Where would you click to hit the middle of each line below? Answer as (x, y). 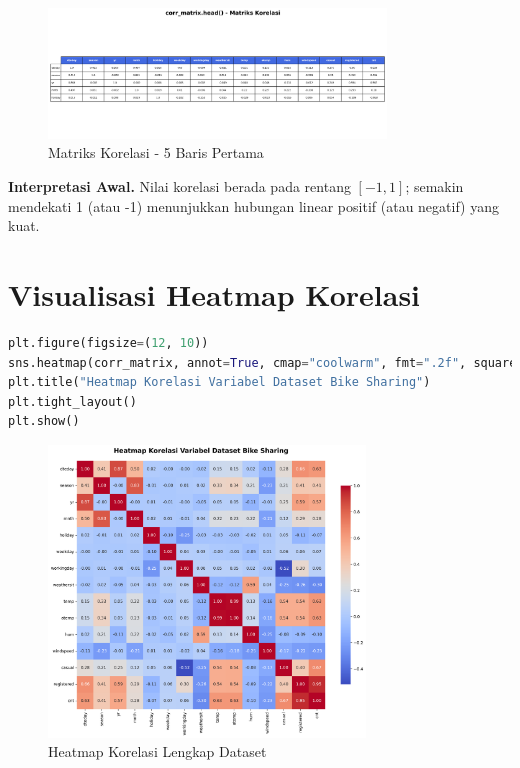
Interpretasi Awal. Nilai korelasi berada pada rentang (179, 186)
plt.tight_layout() (72, 401)
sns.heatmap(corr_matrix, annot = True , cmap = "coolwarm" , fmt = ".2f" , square (262, 362)
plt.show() (44, 421)
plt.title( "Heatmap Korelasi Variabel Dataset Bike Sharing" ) (219, 382)
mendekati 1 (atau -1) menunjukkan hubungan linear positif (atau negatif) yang (253, 205)
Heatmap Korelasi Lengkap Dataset (157, 751)
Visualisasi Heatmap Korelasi (214, 293)
